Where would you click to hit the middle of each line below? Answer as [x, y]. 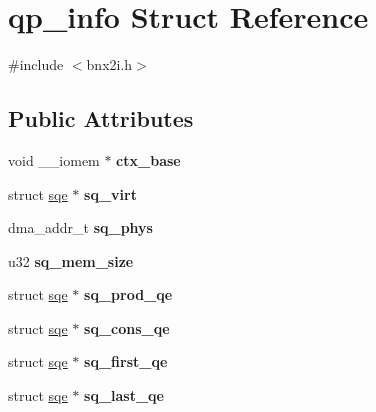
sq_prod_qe [128, 294]
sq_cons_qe [127, 327]
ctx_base [148, 159]
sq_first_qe [126, 361]
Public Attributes [101, 118]
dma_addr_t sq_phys [80, 227]
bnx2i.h [109, 64]
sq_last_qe [124, 395]
